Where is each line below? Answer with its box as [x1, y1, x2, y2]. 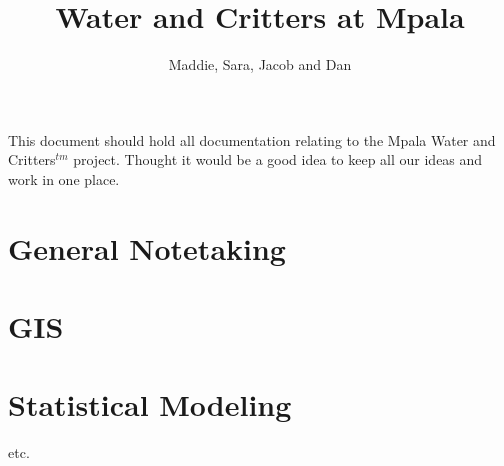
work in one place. [8, 168, 120, 189]
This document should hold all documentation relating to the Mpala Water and [8, 129, 496, 150]
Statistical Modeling [8, 384, 292, 425]
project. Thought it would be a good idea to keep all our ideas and [73, 149, 483, 170]
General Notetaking [8, 227, 286, 268]
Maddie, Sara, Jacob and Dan [168, 54, 352, 75]
